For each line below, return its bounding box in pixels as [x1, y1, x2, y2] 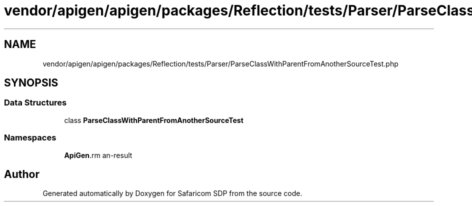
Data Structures [4, 97, 67, 108]
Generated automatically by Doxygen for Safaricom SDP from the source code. [42, 189, 302, 198]
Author [4, 167, 39, 180]
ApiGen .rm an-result [64, 150, 132, 159]
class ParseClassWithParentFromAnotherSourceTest [64, 115, 243, 124]
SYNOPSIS [4, 76, 58, 89]
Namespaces [4, 132, 56, 143]
